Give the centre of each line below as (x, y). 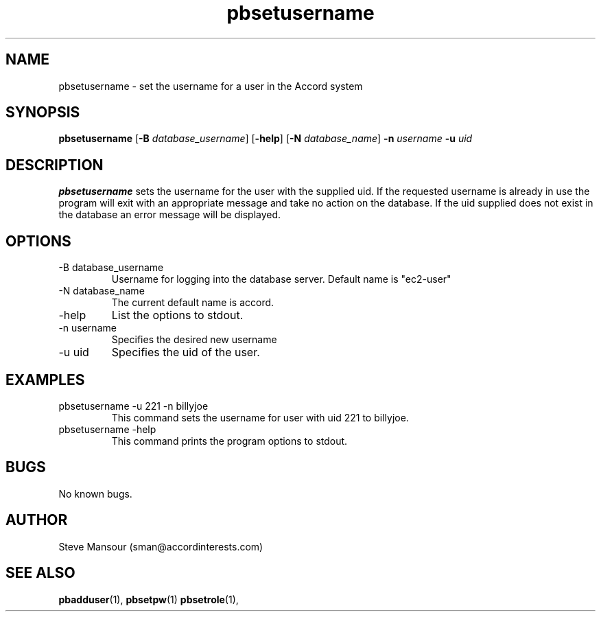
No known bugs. (95, 493)
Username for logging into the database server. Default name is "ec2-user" (281, 279)
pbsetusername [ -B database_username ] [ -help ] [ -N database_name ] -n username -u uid (266, 139)
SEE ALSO (40, 573)
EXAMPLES (45, 380)
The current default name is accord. (193, 303)
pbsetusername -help (107, 429)
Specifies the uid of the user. (186, 352)
